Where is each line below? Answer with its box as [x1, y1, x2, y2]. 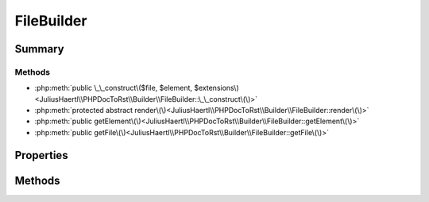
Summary [14, 42, 64, 56]
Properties [14, 148, 68, 162]
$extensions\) [194, 84, 239, 93]
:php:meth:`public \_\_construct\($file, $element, [34, 84, 193, 93]
